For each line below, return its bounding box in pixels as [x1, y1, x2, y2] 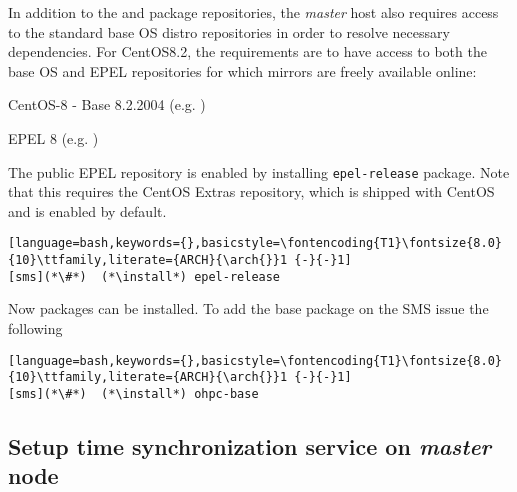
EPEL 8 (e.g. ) [8, 127, 99, 148]
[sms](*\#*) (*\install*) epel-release [8, 269, 281, 284]
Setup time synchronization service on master [8, 430, 492, 461]
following [8, 317, 63, 338]
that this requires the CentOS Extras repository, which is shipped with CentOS [8, 181, 495, 202]
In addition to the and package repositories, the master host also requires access [8, 2, 499, 22]
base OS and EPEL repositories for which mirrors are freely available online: [8, 60, 477, 81]
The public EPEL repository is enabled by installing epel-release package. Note [8, 161, 510, 182]
